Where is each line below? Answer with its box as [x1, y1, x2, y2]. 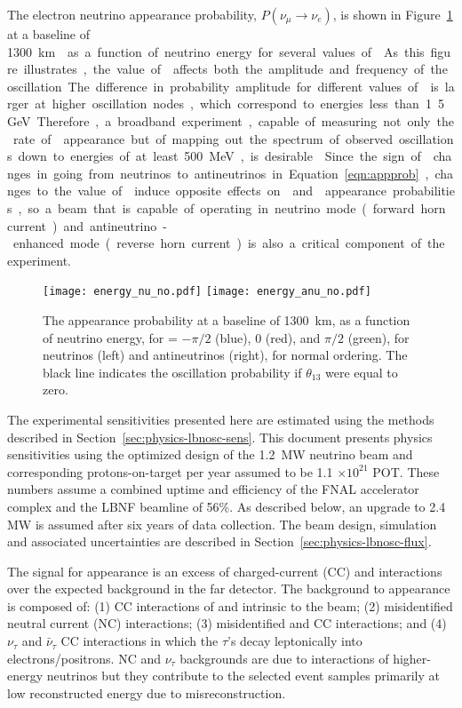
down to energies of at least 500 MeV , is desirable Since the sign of [18, 147, 421, 165]
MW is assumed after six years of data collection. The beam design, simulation [7, 514, 437, 533]
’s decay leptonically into [227, 632, 362, 650]
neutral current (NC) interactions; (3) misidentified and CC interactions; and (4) [7, 614, 447, 632]
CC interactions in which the [60, 632, 219, 650]
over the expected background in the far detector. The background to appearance [7, 579, 450, 598]
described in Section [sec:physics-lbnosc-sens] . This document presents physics [7, 427, 433, 446]
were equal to [324, 362, 398, 381]
